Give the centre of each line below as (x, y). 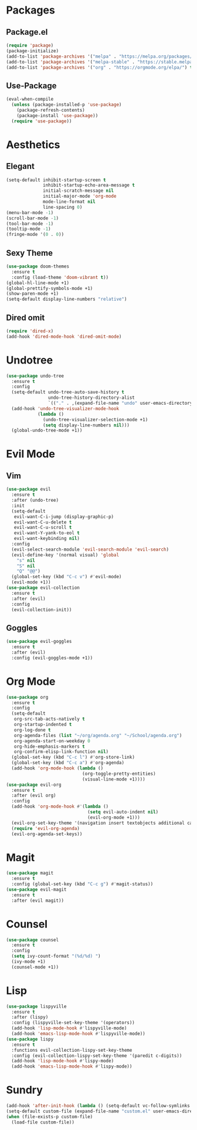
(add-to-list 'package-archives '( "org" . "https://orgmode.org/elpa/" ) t (99, 67)
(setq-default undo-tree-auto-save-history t (68, 392)
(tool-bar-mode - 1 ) (30, 224)
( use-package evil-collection (43, 588)
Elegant (21, 166)
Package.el (27, 32)
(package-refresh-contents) (51, 110)
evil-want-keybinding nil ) (47, 539)
